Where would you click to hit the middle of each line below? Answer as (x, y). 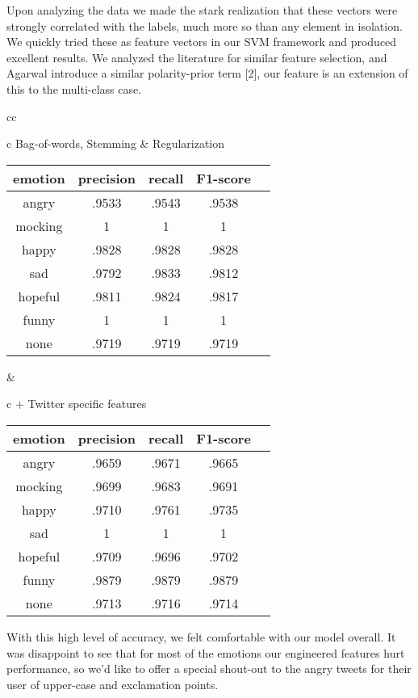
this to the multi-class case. (74, 88)
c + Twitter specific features (77, 404)
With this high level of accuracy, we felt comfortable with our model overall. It (201, 636)
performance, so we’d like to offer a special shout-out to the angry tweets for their (209, 669)
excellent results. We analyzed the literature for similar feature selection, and (197, 57)
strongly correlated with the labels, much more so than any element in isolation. (205, 25)
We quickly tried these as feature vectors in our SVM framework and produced (202, 42)
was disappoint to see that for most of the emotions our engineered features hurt (206, 652)
